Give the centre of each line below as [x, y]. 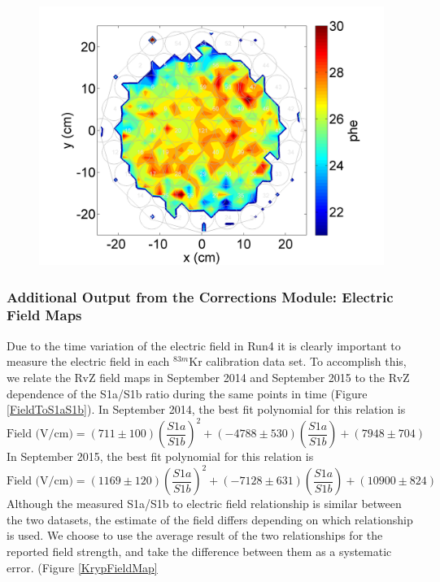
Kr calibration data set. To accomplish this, [298, 361]
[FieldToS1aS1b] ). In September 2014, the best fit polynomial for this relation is [206, 409]
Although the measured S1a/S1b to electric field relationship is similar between [204, 504]
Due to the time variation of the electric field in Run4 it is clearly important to [204, 345]
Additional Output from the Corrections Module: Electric [200, 296]
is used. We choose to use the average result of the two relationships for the [195, 535]
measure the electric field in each [88, 361]
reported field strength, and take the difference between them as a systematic [199, 552]
